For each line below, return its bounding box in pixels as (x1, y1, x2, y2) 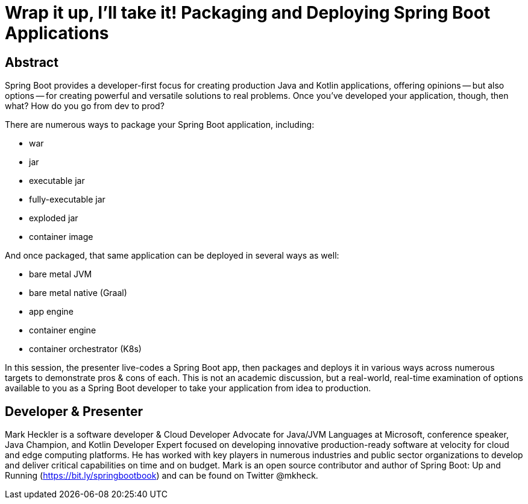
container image (29, 232, 93, 242)
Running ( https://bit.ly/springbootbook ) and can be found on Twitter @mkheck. (5, 470, 318, 481)
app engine (29, 306, 74, 317)
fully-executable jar (29, 194, 105, 205)
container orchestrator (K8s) (29, 344, 142, 354)
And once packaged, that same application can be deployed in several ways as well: (5, 250, 339, 261)
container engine (29, 325, 96, 336)
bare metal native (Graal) (29, 288, 127, 298)
